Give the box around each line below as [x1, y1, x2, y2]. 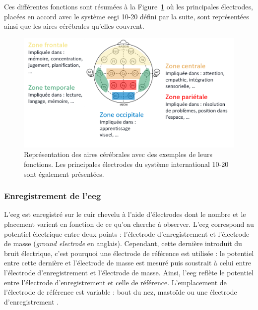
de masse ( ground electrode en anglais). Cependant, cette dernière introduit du [4, 238, 242, 249]
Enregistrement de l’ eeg [4, 190, 101, 202]
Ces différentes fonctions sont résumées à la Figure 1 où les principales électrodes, [4, 1, 253, 11]
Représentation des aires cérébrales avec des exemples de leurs [24, 149, 213, 159]
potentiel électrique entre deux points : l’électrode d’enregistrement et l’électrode [4, 228, 250, 239]
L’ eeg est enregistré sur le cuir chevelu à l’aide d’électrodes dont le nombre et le [4, 209, 246, 219]
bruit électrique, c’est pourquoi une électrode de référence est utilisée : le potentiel [4, 248, 254, 258]
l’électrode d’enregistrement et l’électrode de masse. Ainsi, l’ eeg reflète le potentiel [4, 267, 254, 278]
